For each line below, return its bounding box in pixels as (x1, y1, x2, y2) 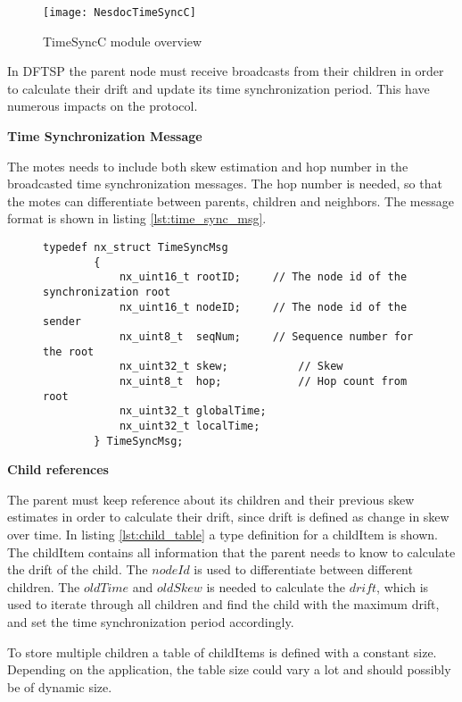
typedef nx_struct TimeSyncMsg (43, 241, 228, 254)
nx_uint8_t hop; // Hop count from (119, 374, 408, 388)
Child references (7, 460, 109, 479)
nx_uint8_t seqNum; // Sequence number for (119, 330, 414, 343)
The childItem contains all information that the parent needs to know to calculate (7, 542, 456, 561)
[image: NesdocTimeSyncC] (43, 6, 196, 19)
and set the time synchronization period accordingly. (7, 612, 294, 631)
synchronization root (43, 285, 171, 298)
